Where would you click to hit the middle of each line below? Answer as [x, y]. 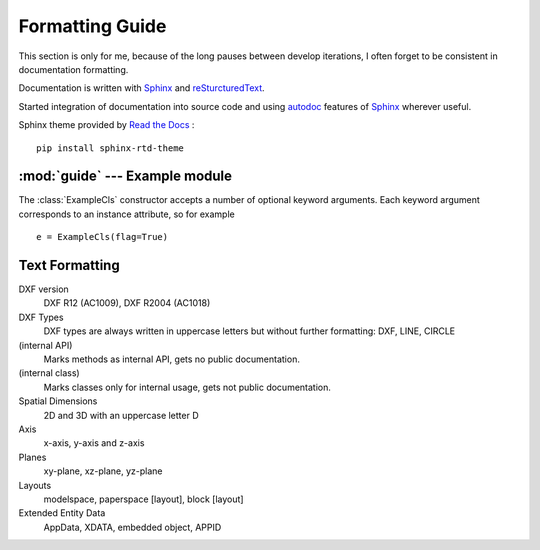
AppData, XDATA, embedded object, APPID [132, 527]
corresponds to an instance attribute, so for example [126, 214]
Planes [32, 457]
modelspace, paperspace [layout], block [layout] [143, 499]
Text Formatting [69, 265]
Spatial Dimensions [58, 401]
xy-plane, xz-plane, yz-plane [103, 471]
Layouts [35, 485]
